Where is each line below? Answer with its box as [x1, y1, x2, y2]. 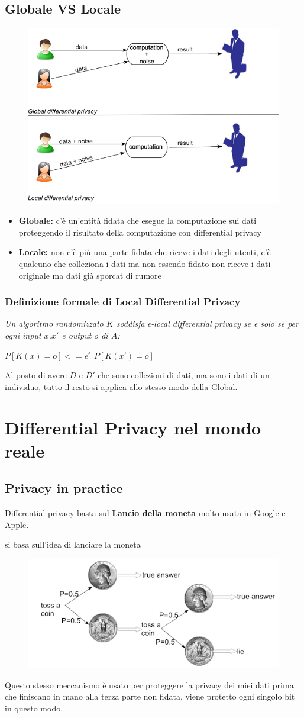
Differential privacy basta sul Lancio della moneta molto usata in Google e [5, 507, 286, 519]
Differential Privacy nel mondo [5, 415, 261, 439]
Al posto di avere [5, 369, 67, 381]
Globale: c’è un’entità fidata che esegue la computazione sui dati [18, 214, 257, 227]
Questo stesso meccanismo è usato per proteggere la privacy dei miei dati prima [5, 678, 294, 691]
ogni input [5, 329, 41, 341]
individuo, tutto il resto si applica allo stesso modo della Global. [5, 380, 238, 392]
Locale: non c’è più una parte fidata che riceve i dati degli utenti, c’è [18, 246, 271, 258]
